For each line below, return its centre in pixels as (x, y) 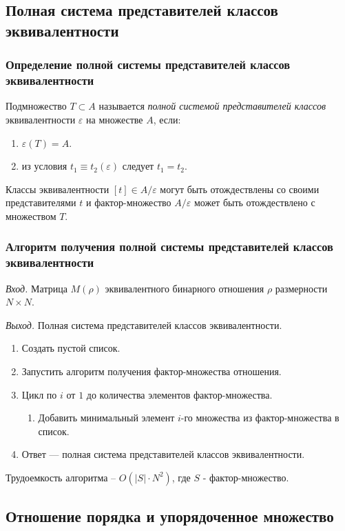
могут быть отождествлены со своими (240, 189)
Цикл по (39, 394)
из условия (44, 166)
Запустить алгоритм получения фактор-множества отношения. (151, 371)
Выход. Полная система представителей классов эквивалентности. (144, 324)
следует (138, 166)
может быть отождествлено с (254, 202)
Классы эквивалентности (57, 189)
